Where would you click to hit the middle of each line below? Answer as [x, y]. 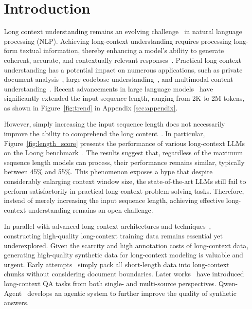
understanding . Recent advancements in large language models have [108, 88]
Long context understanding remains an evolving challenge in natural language [123, 31]
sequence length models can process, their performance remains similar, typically [124, 162]
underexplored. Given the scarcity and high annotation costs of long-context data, [126, 245]
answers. [17, 302]
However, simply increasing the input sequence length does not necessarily [115, 124]
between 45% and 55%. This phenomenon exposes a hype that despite [108, 172]
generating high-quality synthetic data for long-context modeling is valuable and [124, 255]
